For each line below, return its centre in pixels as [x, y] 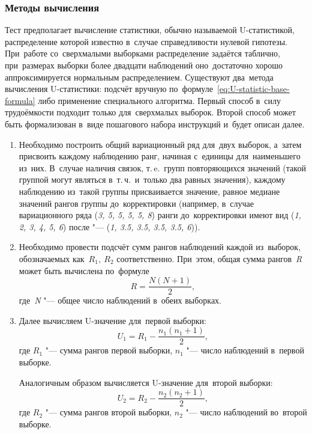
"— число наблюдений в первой [245, 350]
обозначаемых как [52, 258]
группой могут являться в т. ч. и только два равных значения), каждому [152, 179]
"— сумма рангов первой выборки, [109, 350]
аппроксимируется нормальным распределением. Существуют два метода [139, 77]
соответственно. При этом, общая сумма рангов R [209, 258]
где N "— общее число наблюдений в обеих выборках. [120, 300]
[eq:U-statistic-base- [253, 89]
